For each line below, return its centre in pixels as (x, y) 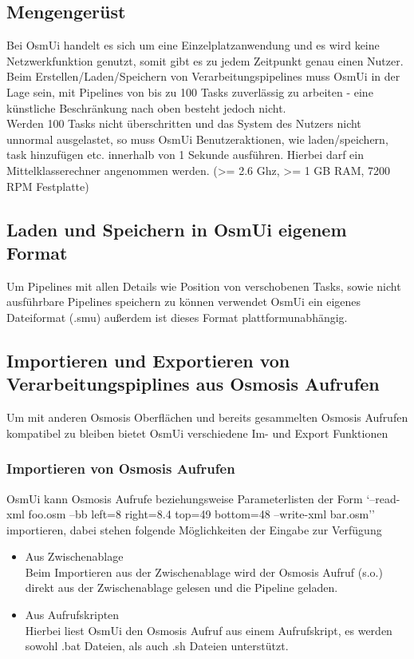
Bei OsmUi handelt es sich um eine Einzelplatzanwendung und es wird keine (193, 45)
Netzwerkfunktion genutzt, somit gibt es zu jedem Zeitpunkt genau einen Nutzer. (205, 60)
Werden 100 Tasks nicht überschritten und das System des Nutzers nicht (184, 123)
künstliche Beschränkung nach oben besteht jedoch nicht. (146, 107)
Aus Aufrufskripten (72, 615)
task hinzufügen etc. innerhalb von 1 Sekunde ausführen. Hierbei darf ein (185, 155)
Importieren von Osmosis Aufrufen (121, 468)
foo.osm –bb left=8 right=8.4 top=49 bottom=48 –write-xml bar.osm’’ (201, 514)
